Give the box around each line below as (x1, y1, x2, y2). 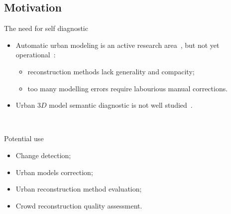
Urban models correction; (15, 167, 93, 177)
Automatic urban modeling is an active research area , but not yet (15, 39, 220, 50)
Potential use (4, 133, 44, 144)
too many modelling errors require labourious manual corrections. (27, 83, 228, 93)
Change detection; (15, 150, 71, 160)
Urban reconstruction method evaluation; (15, 184, 142, 194)
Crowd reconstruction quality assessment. (15, 200, 142, 211)
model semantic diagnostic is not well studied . (49, 100, 193, 110)
